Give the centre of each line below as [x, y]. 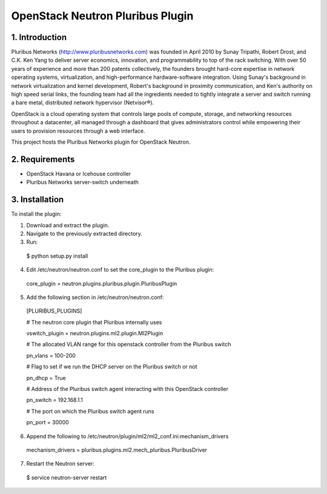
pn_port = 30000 [48, 422]
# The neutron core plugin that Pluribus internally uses [94, 322]
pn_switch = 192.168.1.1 [54, 400]
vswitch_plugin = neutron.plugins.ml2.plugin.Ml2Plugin [95, 333]
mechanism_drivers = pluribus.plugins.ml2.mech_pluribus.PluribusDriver [117, 450]
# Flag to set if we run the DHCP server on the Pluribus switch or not [112, 367]
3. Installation [38, 200]
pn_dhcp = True [46, 378]
